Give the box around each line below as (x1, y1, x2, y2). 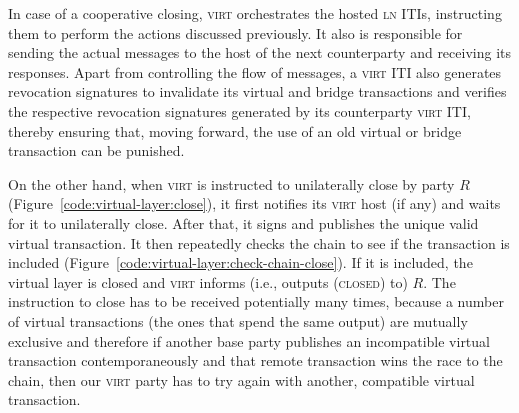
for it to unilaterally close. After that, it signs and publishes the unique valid (8, 212, 479, 233)
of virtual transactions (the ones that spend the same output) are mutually (8, 310, 468, 331)
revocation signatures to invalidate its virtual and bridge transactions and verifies (8, 81, 507, 102)
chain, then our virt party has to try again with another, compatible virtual (8, 369, 475, 390)
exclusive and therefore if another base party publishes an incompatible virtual (8, 330, 490, 351)
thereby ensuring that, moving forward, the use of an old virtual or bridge (8, 120, 462, 141)
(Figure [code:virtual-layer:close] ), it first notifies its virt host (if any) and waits (8, 193, 501, 214)
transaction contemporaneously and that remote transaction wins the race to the (8, 350, 503, 371)
